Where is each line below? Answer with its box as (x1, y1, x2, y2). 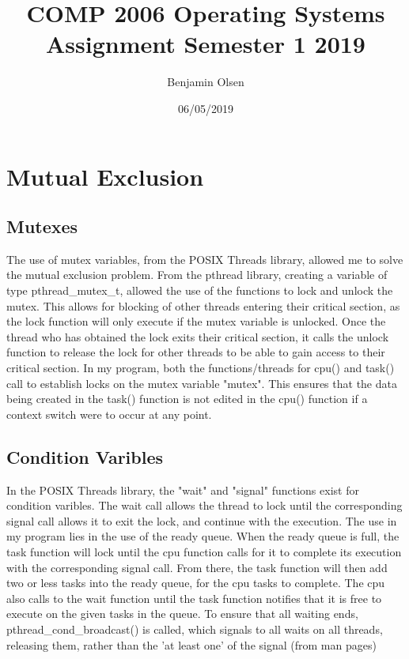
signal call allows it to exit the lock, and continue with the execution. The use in (6, 512, 397, 529)
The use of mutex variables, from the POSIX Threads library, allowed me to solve (6, 250, 403, 267)
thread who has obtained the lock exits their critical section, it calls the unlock (6, 328, 389, 345)
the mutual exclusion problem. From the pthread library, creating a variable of (6, 266, 388, 283)
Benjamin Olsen (167, 73, 244, 90)
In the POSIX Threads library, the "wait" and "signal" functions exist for (6, 481, 359, 498)
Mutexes (6, 214, 78, 239)
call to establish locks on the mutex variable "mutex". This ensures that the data (6, 375, 397, 391)
